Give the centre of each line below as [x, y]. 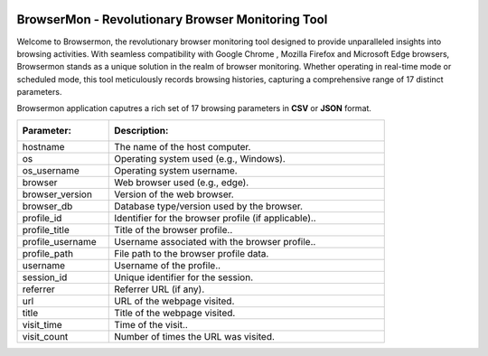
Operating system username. [176, 170]
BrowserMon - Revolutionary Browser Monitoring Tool [172, 19]
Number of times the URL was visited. [195, 336]
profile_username [59, 241]
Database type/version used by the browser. [208, 206]
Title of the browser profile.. [174, 230]
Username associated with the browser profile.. [215, 241]
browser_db [47, 206]
